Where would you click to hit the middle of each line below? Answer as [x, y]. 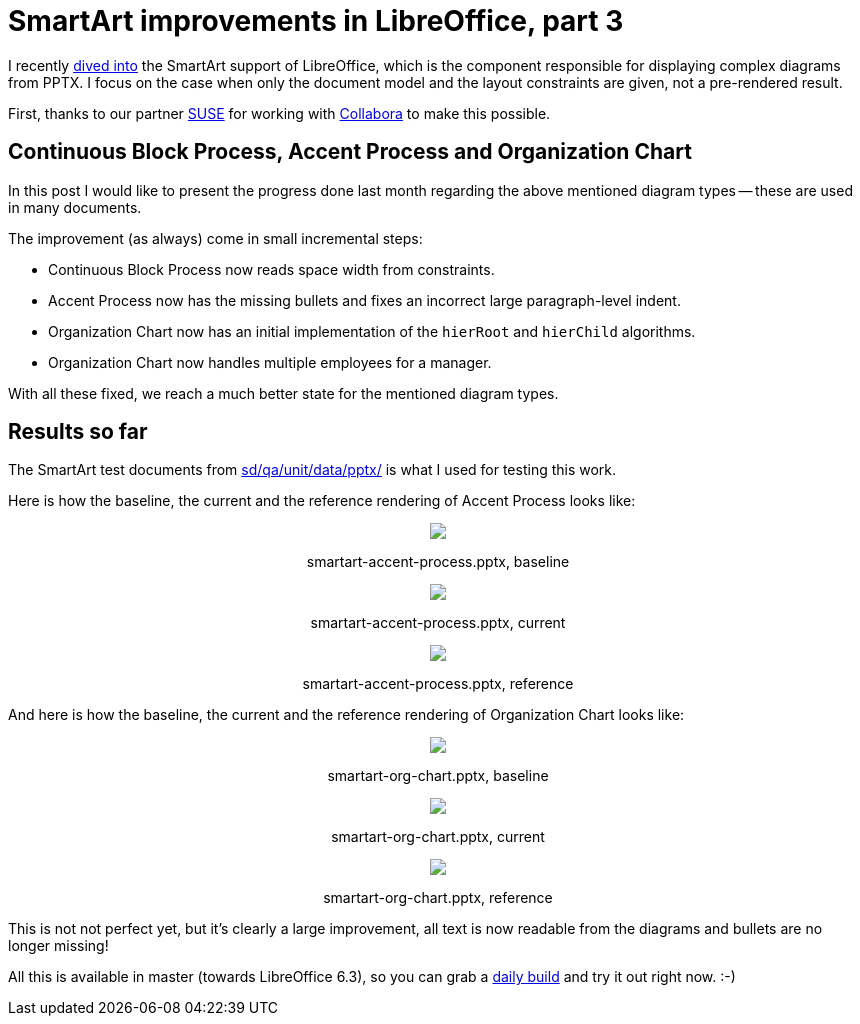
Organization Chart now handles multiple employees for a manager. [270, 362]
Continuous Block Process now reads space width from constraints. [271, 269]
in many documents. [75, 207]
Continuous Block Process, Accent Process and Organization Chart [350, 152]
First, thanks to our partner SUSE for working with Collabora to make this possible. [279, 113]
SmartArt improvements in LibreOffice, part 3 [316, 21]
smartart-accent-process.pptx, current [438, 623]
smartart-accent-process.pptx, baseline [438, 562]
